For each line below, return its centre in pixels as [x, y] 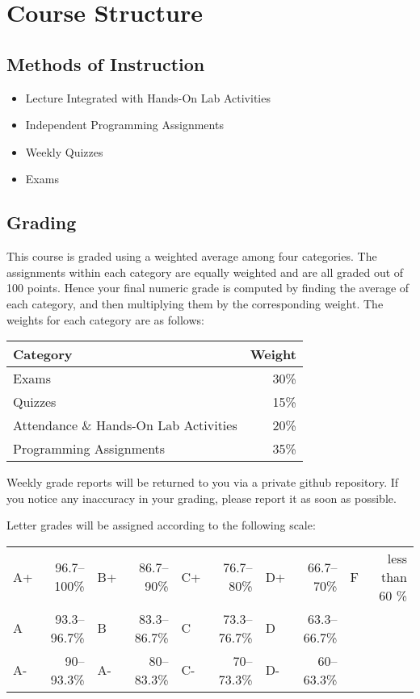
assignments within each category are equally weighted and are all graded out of [205, 272]
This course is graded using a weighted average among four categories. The [192, 256]
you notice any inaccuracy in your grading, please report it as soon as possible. [202, 498]
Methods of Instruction [106, 63]
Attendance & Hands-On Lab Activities [125, 425]
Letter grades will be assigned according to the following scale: [161, 525]
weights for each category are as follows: [105, 319]
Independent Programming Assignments [124, 125]
